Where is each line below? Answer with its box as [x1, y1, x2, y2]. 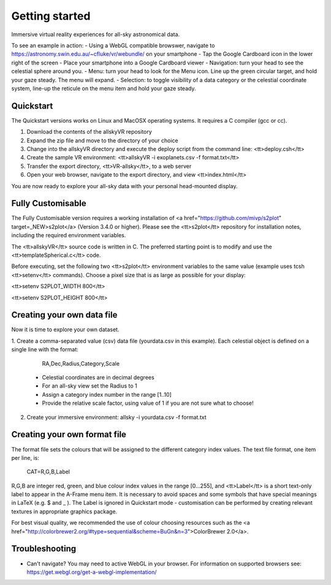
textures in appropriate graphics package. [11, 508, 118, 515]
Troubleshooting [11, 543, 77, 554]
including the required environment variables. [11, 232, 126, 239]
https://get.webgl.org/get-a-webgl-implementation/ [26, 568, 157, 576]
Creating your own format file [11, 429, 127, 440]
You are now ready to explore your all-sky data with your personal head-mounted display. [11, 182, 238, 189]
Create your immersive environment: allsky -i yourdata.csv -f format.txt [26, 413, 207, 421]
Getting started [11, 9, 91, 23]
